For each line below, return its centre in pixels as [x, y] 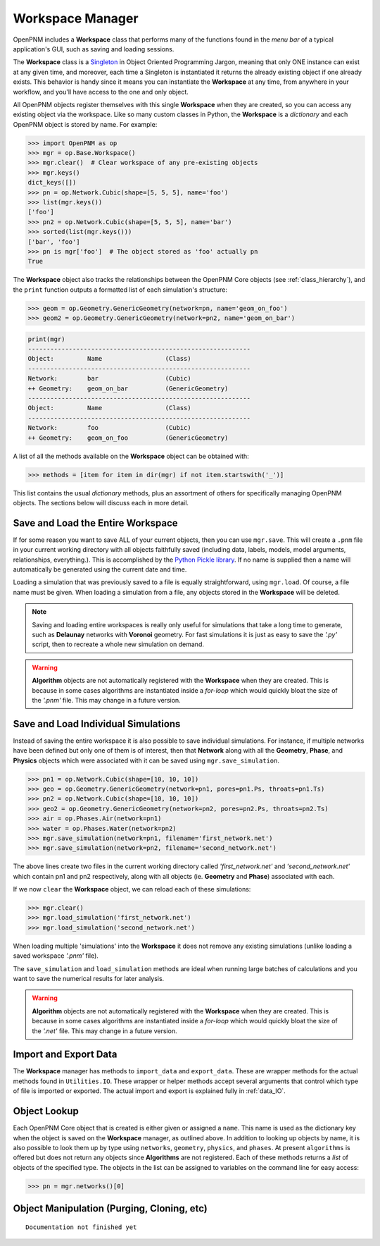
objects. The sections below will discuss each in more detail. [101, 502]
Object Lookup [46, 1111]
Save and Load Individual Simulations [97, 723]
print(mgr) [46, 339]
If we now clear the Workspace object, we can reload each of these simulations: [132, 889]
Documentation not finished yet [81, 1227]
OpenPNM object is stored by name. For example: [85, 124]
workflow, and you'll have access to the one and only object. [101, 92]
